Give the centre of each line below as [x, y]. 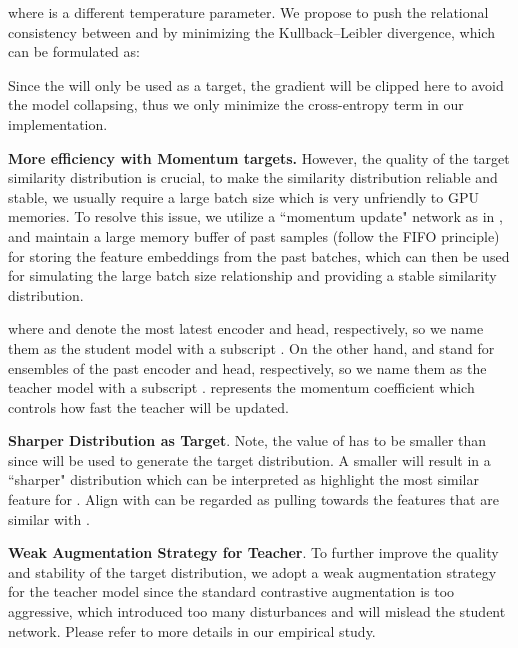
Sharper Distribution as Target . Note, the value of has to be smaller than [247, 440]
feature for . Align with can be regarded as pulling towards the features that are [253, 499]
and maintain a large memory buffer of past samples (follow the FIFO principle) [254, 235]
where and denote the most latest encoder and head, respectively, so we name [246, 328]
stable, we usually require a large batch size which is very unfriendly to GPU [243, 196]
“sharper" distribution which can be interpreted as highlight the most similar [244, 479]
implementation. [58, 123]
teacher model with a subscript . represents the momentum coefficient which [241, 387]
